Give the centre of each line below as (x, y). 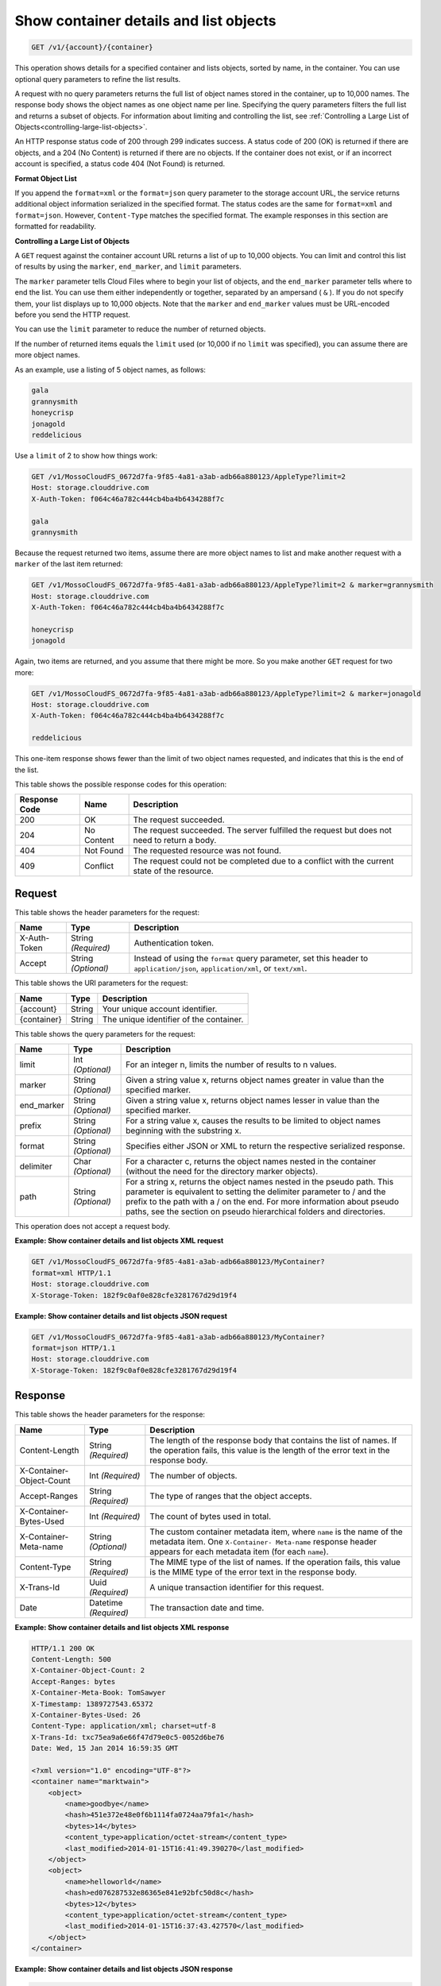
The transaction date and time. (207, 1607)
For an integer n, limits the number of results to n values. (231, 1064)
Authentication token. (174, 943)
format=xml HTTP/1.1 (71, 1273)
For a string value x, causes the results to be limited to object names (253, 1121)
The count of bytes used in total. (211, 1516)
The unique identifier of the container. (173, 1019)
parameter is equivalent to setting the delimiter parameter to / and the (256, 1192)
